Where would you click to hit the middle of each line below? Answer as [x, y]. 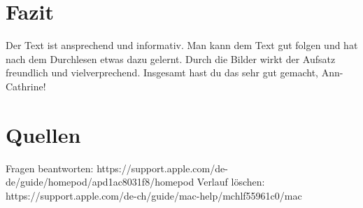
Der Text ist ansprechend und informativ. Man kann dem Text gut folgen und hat [182, 45]
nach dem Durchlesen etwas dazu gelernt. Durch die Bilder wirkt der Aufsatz [171, 58]
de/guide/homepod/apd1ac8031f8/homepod [100, 182]
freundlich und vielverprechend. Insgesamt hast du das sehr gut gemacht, [162, 72]
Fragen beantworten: [50, 168]
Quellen [43, 134]
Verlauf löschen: [231, 182]
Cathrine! [26, 86]
